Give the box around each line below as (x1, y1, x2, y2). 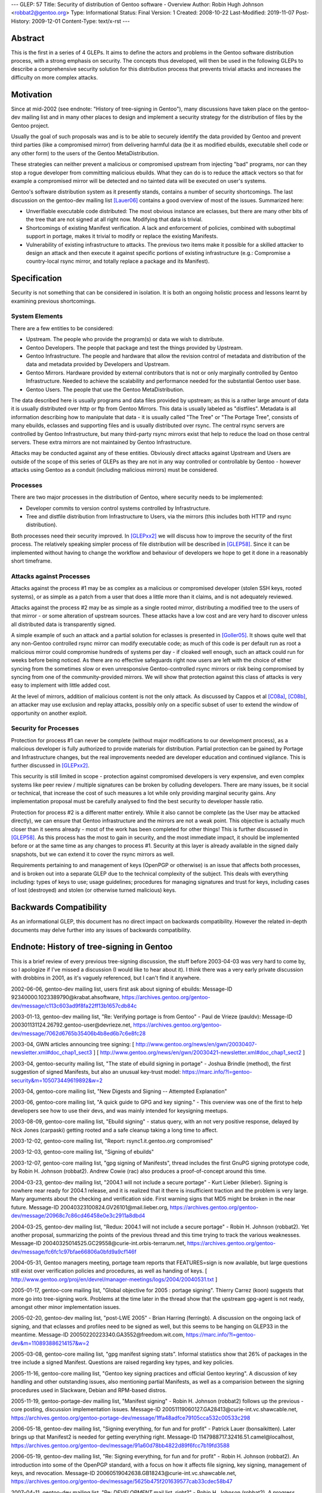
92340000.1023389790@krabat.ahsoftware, (11, 994, 120, 1001)
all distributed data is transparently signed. (11, 620, 116, 628)
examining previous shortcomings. (11, 297, 96, 305)
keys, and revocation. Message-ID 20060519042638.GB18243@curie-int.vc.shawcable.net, (11, 1470, 237, 1477)
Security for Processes (11, 724, 79, 733)
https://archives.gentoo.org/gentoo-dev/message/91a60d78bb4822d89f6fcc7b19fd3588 (11, 1442, 230, 1449)
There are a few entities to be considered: (11, 324, 114, 331)
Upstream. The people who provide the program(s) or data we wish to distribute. (26, 336, 224, 343)
